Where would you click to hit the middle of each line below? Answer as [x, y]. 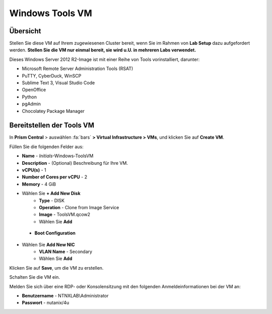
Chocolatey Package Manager [53, 111]
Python [29, 97]
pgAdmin [31, 104]
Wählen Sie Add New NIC [48, 244]
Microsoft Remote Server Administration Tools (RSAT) [78, 69]
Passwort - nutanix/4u [46, 303]
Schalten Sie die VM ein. [35, 277]
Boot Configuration [55, 233]
